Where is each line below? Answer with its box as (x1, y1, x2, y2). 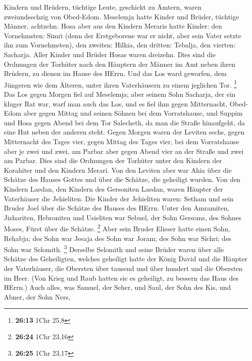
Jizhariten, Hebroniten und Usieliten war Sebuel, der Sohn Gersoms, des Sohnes (4, 212, 241, 222)
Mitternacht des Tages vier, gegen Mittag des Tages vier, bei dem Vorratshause (4, 136, 239, 146)
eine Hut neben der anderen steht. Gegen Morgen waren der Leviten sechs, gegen (4, 127, 245, 137)
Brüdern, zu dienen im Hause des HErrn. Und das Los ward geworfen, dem (4, 68, 227, 78)
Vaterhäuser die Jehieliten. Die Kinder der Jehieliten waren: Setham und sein (4, 193, 234, 203)
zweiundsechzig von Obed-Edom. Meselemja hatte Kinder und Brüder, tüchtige (4, 11, 239, 21)
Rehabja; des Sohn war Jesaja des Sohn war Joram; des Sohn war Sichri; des (4, 233, 232, 243)
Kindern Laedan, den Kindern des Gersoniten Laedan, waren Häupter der (4, 183, 223, 194)
